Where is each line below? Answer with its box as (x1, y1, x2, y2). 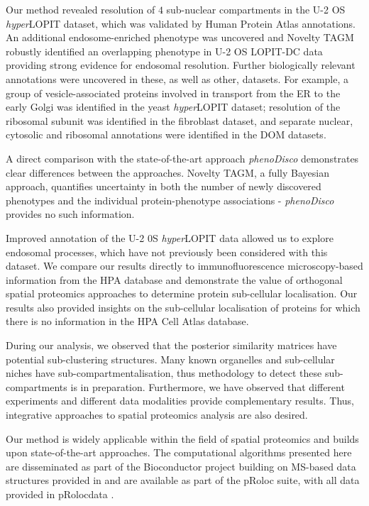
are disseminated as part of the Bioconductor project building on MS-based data (6, 458, 356, 473)
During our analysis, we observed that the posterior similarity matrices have (6, 338, 337, 353)
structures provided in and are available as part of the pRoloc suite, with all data (6, 473, 360, 488)
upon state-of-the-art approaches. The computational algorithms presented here (6, 445, 352, 460)
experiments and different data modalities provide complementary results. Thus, (6, 393, 354, 408)
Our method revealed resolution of (6, 2, 155, 16)
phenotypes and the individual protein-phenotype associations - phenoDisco (6, 192, 334, 207)
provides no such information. (6, 207, 135, 221)
